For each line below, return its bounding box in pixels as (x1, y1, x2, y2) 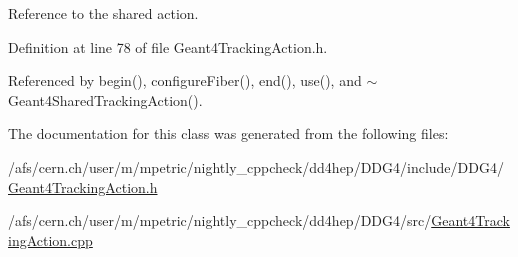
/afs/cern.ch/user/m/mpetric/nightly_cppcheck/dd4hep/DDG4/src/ (8, 210, 432, 231)
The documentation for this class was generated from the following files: (8, 123, 449, 144)
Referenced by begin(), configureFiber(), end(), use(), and (8, 70, 362, 91)
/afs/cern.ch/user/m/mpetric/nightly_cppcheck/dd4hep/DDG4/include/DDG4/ (8, 156, 504, 177)
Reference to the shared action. (8, 3, 199, 23)
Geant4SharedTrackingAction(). (8, 89, 203, 110)
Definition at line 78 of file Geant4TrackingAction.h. (8, 36, 328, 57)
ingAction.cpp (8, 229, 93, 250)
